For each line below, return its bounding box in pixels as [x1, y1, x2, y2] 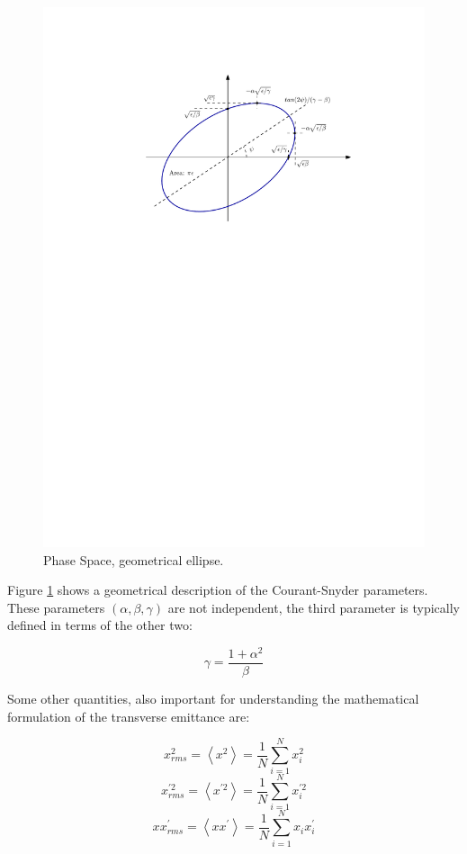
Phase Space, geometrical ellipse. [43, 550, 224, 569]
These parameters [7, 598, 105, 616]
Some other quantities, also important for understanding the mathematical [7, 689, 419, 708]
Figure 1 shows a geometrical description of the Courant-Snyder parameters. [7, 580, 428, 599]
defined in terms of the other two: [7, 616, 193, 634]
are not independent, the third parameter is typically [167, 598, 460, 616]
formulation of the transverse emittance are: [7, 706, 250, 725]
